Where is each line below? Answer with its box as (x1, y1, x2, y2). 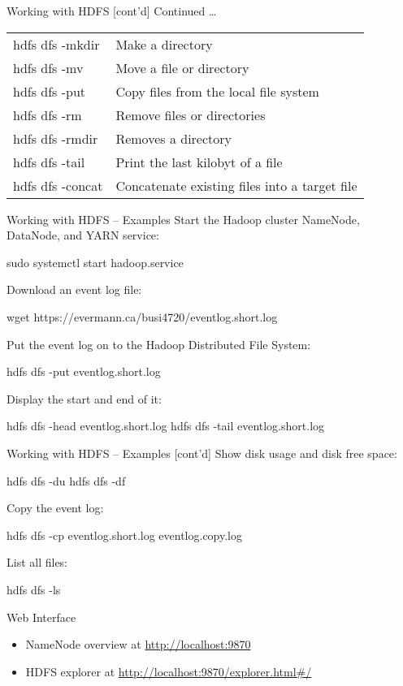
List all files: (6, 554, 68, 571)
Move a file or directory (115, 58, 249, 77)
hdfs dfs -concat (13, 175, 103, 195)
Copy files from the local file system (115, 81, 319, 101)
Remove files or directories (115, 105, 266, 124)
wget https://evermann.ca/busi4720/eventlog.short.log (6, 308, 278, 325)
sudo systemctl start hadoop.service (6, 253, 184, 270)
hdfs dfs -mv (13, 58, 84, 77)
